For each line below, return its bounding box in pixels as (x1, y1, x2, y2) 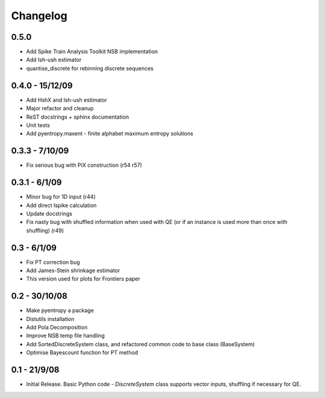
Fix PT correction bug (26, 258, 81, 266)
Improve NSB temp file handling (26, 332, 105, 340)
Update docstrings (26, 210, 72, 217)
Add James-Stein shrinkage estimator (26, 267, 120, 274)
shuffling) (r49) (26, 226, 64, 234)
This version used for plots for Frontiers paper (26, 275, 141, 282)
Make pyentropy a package (26, 307, 94, 314)
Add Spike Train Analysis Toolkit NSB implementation (26, 48, 158, 55)
